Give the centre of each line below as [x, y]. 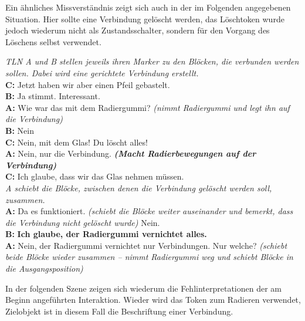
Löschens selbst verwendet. [53, 41]
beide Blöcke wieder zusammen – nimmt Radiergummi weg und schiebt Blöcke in [149, 257]
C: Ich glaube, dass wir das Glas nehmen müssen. [95, 176]
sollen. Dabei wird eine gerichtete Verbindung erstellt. [102, 72]
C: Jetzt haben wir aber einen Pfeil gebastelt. [88, 84]
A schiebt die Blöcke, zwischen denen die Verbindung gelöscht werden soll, [139, 187]
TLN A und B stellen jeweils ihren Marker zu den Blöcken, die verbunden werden [152, 61]
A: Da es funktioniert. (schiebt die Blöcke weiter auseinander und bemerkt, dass [149, 211]
